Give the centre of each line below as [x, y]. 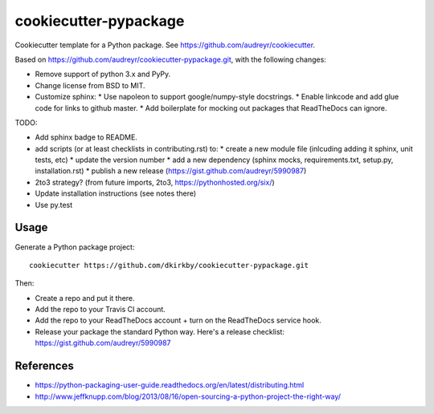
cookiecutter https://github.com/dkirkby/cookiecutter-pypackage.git [169, 265]
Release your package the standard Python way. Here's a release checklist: [160, 331]
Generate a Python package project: [75, 247]
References [44, 366]
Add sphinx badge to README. [86, 137]
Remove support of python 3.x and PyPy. [103, 74]
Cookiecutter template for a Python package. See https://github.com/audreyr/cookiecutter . [165, 45]
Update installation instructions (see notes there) [116, 193]
